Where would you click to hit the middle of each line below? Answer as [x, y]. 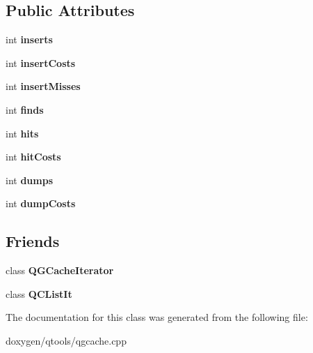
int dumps [30, 180]
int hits [22, 133]
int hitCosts [33, 157]
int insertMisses [43, 86]
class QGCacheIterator [60, 270]
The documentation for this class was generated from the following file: [157, 317]
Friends [33, 241]
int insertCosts [41, 62]
